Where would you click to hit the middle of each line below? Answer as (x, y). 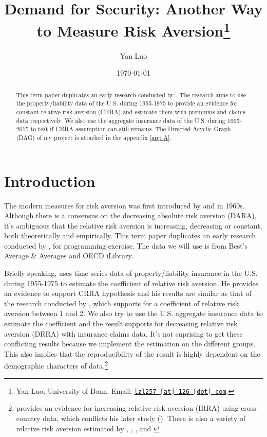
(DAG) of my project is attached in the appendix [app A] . (94, 137)
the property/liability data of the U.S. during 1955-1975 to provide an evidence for (127, 103)
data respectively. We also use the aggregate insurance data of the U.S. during (121, 120)
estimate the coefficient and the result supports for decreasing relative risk (121, 324)
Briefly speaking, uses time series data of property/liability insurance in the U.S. (131, 273)
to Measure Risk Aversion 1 (133, 30)
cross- (250, 408)
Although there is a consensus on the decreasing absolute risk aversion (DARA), (130, 215)
